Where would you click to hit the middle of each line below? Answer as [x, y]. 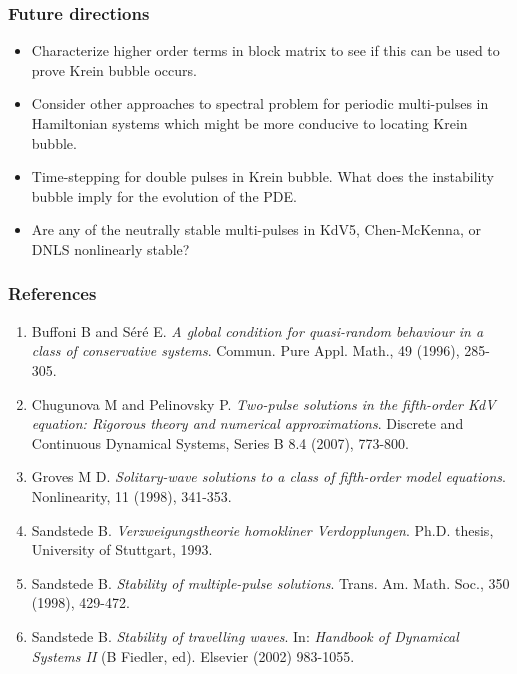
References [52, 293]
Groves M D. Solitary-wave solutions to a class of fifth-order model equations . [268, 476]
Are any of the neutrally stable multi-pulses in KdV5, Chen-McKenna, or [256, 229]
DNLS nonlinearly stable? [110, 248]
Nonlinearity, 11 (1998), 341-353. [131, 495]
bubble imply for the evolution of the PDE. [164, 195]
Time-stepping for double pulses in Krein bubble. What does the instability [262, 176]
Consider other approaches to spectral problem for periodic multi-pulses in [260, 103]
